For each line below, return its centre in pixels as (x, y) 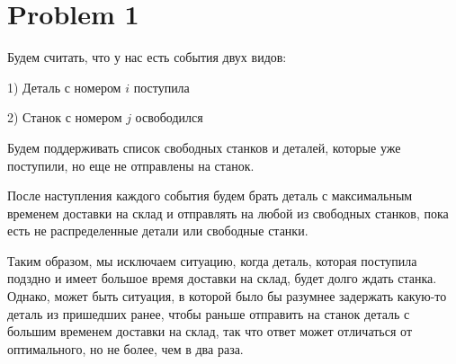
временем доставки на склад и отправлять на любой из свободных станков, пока (228, 213)
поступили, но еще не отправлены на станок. (131, 165)
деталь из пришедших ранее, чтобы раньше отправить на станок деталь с (209, 313)
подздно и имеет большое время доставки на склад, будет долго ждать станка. (222, 278)
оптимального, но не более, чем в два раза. (125, 348)
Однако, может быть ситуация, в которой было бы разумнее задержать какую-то (227, 296)
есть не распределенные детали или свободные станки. (158, 231)
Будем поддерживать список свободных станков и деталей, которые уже (204, 147)
